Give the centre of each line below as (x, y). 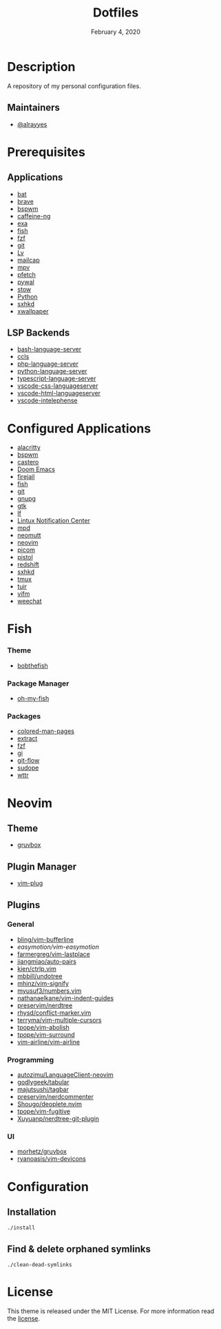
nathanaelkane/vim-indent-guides (65, 998)
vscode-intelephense (47, 400)
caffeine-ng (34, 216)
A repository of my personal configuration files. (74, 86)
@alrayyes (32, 124)
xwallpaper (33, 311)
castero (28, 462)
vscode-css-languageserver (57, 386)
